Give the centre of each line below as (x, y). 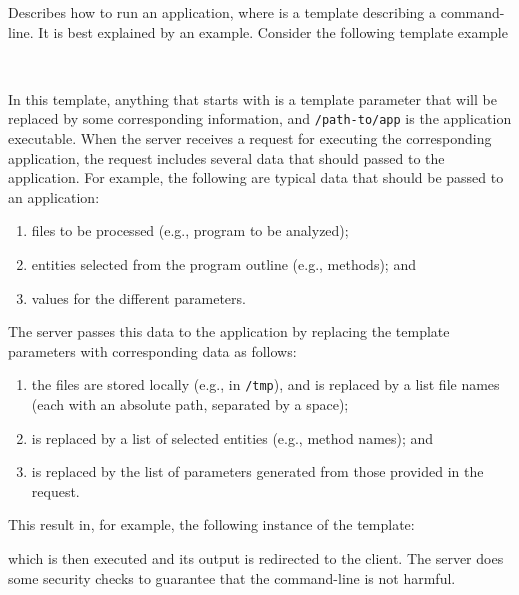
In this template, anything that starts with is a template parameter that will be (252, 98)
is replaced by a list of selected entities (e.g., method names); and (232, 437)
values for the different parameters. (138, 297)
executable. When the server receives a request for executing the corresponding (250, 138)
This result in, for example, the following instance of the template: (211, 524)
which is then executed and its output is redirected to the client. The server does (256, 558)
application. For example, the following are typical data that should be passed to (256, 177)
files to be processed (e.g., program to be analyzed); (190, 230)
